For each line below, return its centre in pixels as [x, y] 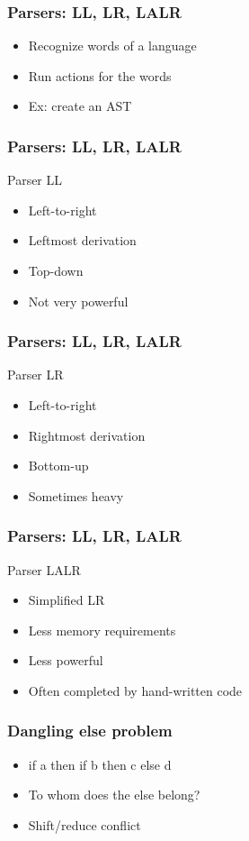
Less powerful [66, 660]
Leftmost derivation [82, 240]
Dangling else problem [90, 731]
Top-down [56, 270]
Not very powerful [78, 301]
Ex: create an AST [80, 106]
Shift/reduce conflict [84, 824]
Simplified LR [67, 600]
